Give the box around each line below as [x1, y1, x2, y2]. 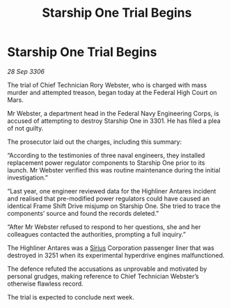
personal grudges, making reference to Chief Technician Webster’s [7, 272, 200, 280]
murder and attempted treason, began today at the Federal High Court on [7, 88, 217, 96]
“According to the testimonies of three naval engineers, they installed [7, 151, 205, 159]
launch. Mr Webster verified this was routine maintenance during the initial [7, 166, 221, 174]
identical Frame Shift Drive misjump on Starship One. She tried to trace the [7, 201, 221, 210]
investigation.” [7, 173, 49, 182]
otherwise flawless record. [7, 279, 83, 288]
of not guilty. [7, 124, 44, 132]
